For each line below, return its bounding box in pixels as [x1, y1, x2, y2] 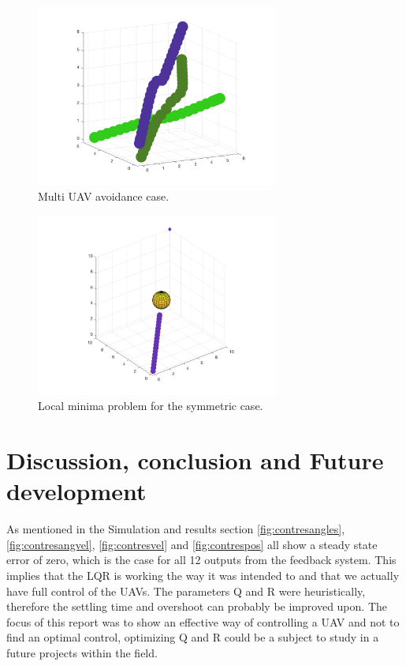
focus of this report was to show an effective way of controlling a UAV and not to [6, 613, 400, 630]
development [6, 475, 147, 507]
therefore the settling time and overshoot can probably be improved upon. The [6, 598, 387, 615]
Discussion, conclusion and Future [6, 444, 384, 476]
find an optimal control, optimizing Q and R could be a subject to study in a [6, 629, 379, 645]
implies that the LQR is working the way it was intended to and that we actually [6, 567, 400, 583]
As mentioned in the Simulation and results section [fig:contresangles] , [6, 521, 345, 537]
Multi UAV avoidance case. [38, 188, 169, 205]
